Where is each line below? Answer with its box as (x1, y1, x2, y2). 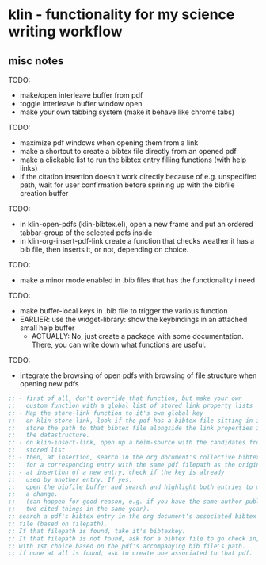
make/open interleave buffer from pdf (19, 90, 143, 100)
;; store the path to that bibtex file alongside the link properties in (8, 424, 264, 432)
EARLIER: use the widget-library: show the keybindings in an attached (19, 315, 248, 324)
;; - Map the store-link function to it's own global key (8, 409, 203, 417)
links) (19, 163, 38, 172)
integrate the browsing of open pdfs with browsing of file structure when (19, 371, 257, 380)
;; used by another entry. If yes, (8, 475, 133, 483)
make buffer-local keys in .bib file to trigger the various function (19, 306, 228, 315)
